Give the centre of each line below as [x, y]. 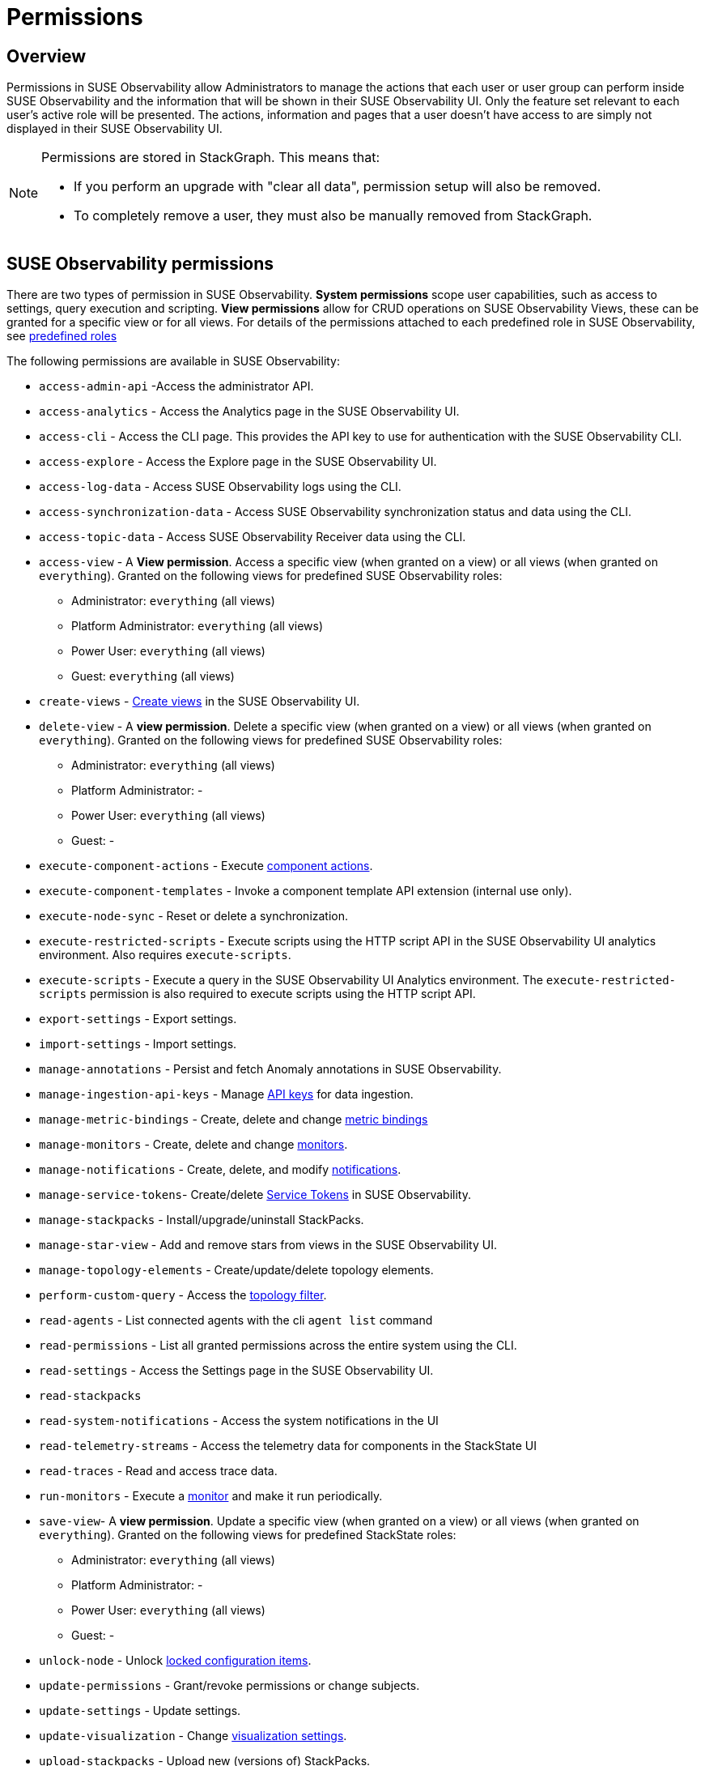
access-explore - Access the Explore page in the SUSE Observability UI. [238, 462]
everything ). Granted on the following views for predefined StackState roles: [248, 1535]
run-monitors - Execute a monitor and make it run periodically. [211, 1496]
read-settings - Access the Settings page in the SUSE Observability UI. [236, 1371]
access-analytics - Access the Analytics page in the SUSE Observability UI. [249, 412]
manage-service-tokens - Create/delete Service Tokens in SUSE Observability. [255, 1195]
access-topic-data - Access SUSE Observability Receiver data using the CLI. [253, 537]
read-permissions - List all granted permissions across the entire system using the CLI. [278, 1346]
